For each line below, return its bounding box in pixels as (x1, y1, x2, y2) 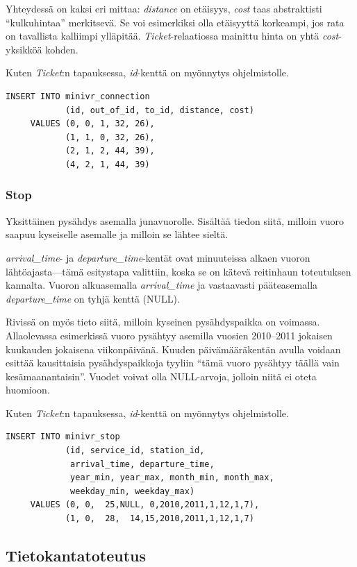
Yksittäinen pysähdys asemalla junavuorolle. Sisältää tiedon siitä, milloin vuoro (6, 213, 344, 228)
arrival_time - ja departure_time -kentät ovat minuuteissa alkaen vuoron (6, 250, 310, 264)
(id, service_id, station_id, (65, 446, 205, 456)
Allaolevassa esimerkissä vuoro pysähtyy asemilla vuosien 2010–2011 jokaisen (6, 328, 333, 342)
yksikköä (6, 42, 42, 56)
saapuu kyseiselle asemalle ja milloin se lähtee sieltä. (6, 227, 229, 242)
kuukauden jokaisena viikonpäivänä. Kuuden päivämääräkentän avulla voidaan (6, 341, 341, 356)
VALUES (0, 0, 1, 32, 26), (30, 119, 155, 129)
